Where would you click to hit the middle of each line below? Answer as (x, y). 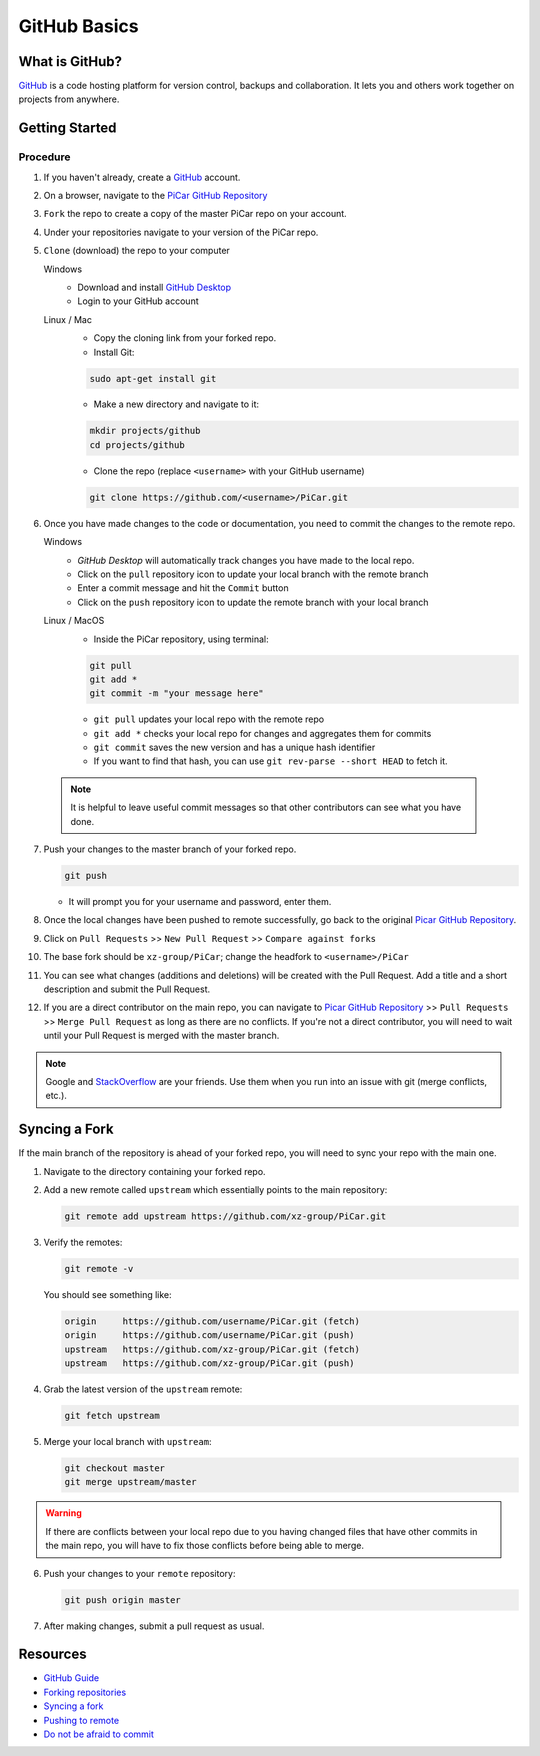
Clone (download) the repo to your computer (136, 251)
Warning (63, 1513)
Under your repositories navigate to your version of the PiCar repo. (181, 232)
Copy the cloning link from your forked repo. (185, 338)
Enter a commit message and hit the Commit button (183, 588)
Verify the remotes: (83, 1242)
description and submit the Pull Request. (126, 989)
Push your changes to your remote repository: (139, 1573)
